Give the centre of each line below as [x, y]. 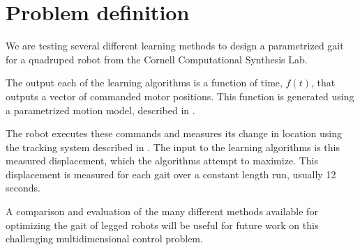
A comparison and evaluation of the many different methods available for [162, 211]
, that [323, 83]
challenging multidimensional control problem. [104, 239]
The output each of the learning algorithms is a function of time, [144, 83]
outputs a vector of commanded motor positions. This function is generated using [180, 96]
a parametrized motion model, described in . [100, 110]
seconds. [23, 188]
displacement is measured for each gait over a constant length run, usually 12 [171, 174]
